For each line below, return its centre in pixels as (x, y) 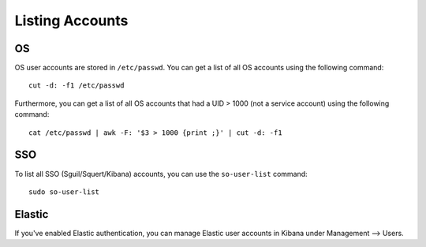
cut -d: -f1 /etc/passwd (77, 86)
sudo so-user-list (64, 192)
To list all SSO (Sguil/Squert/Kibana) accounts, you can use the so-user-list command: (161, 174)
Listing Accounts (71, 21)
